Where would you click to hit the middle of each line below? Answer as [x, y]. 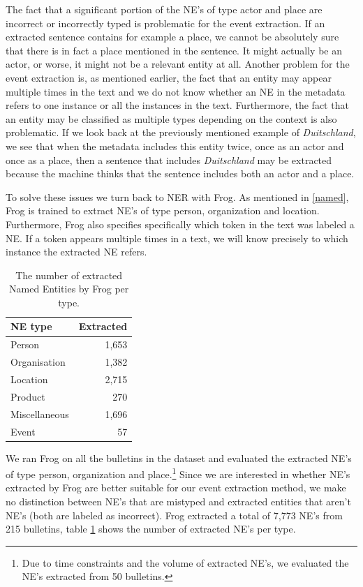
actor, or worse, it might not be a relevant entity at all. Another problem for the [178, 64]
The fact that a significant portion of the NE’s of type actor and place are [164, 9]
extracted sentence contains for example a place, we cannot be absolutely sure [172, 37]
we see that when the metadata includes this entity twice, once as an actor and [175, 146]
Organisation [38, 362]
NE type [31, 326]
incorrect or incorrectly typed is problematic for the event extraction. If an [165, 23]
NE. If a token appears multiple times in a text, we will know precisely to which [177, 238]
